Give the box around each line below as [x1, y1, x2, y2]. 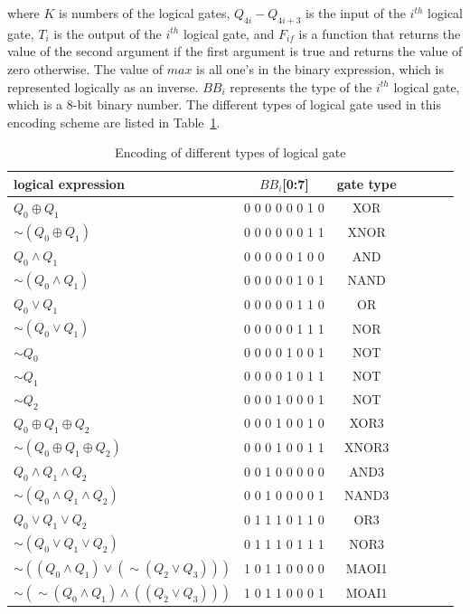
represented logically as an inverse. [7, 77, 199, 96]
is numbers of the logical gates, [59, 4, 230, 22]
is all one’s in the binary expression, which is [196, 59, 444, 78]
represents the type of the [230, 77, 372, 96]
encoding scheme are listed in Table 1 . [7, 112, 221, 131]
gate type [336, 174, 397, 193]
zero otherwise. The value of [7, 59, 164, 78]
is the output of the [53, 24, 162, 43]
